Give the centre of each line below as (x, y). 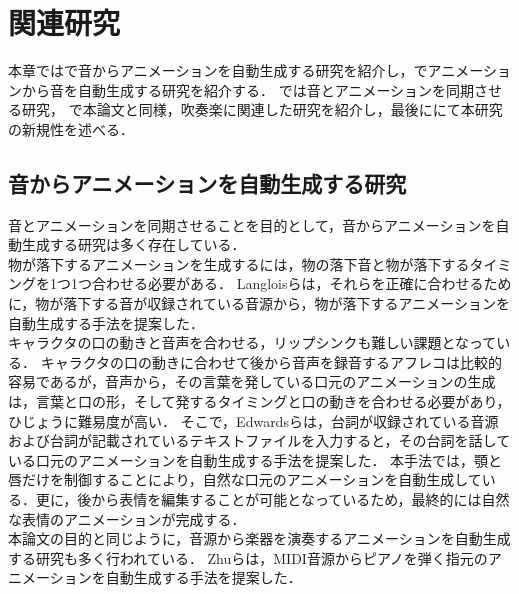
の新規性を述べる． (71, 128)
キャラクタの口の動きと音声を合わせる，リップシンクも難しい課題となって (252, 342)
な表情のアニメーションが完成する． (127, 518)
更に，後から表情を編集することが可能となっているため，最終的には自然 (272, 499)
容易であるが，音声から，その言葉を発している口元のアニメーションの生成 (252, 381)
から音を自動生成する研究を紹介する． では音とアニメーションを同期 (248, 89)
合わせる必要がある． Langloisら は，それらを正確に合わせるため (301, 283)
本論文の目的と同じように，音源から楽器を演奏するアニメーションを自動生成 (259, 538)
